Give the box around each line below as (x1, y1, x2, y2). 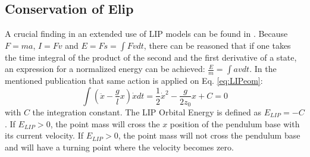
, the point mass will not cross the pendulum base (118, 129, 300, 142)
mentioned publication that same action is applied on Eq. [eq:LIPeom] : (5, 74, 263, 87)
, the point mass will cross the (50, 117, 160, 130)
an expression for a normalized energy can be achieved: (5, 62, 205, 75)
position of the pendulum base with (170, 117, 300, 130)
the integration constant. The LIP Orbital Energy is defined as (32, 106, 261, 118)
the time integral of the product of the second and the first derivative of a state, (5, 51, 297, 63)
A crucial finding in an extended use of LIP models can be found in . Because (5, 27, 288, 40)
